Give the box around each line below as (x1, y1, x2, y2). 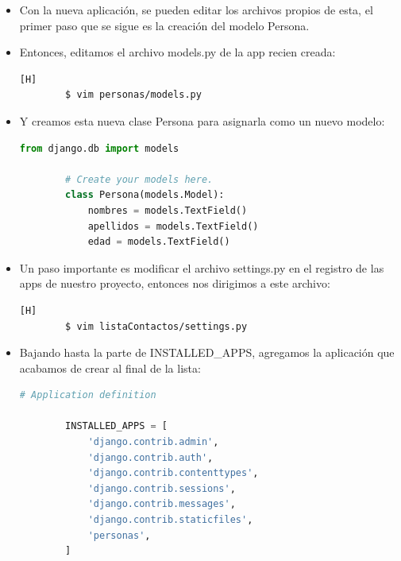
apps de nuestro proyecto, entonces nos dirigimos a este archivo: (19, 275, 330, 292)
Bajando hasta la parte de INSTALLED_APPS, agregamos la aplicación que (19, 344, 395, 361)
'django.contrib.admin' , (87, 436, 219, 448)
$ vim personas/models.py (65, 89, 202, 101)
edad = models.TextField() (87, 236, 230, 248)
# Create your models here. (65, 173, 214, 185)
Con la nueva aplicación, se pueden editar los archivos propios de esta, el (19, 2, 373, 17)
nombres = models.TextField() (87, 204, 248, 216)
